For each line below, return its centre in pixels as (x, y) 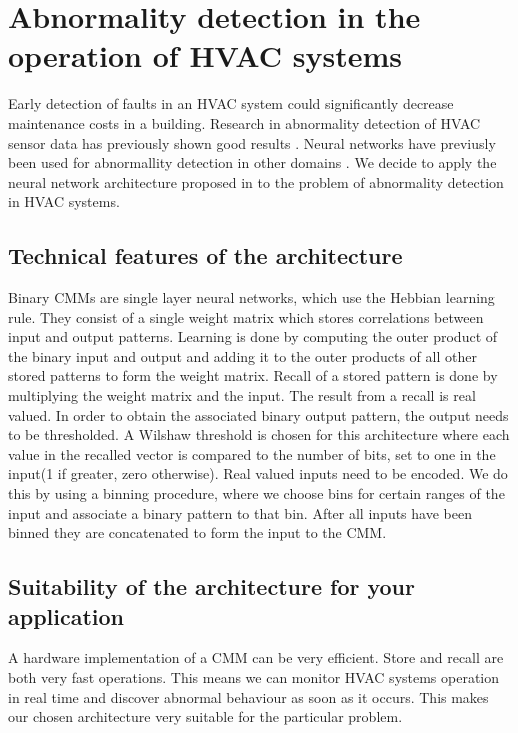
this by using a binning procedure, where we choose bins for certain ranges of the (256, 493)
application (66, 615)
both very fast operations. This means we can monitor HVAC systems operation (254, 676)
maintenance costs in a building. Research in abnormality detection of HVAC (244, 122)
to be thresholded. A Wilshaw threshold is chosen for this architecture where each (259, 434)
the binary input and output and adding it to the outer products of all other (242, 355)
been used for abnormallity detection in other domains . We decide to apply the (252, 162)
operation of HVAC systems (205, 55)
